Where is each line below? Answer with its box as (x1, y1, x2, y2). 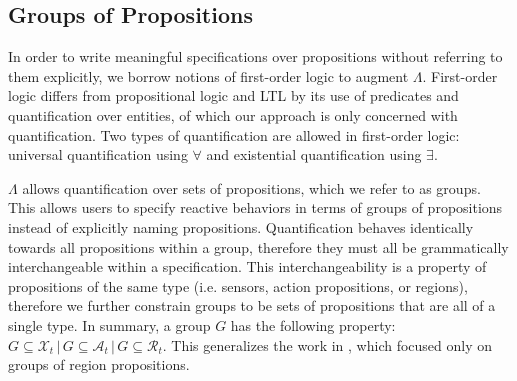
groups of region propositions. (8, 354, 190, 375)
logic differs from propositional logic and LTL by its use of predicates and (8, 85, 459, 106)
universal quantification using (8, 144, 188, 165)
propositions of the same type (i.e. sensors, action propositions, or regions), (8, 275, 468, 296)
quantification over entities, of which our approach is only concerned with (8, 104, 458, 125)
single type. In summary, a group (8, 314, 211, 335)
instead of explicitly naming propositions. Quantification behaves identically (8, 216, 474, 237)
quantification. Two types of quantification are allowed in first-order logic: (8, 124, 460, 145)
